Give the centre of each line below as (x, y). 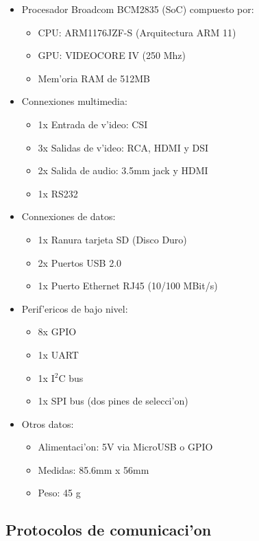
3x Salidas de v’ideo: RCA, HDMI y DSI (123, 147)
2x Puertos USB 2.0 (80, 262)
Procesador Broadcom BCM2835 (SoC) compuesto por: (138, 9)
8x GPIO (57, 332)
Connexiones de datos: (69, 216)
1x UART (58, 354)
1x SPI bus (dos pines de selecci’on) (113, 401)
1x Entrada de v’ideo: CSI (93, 124)
